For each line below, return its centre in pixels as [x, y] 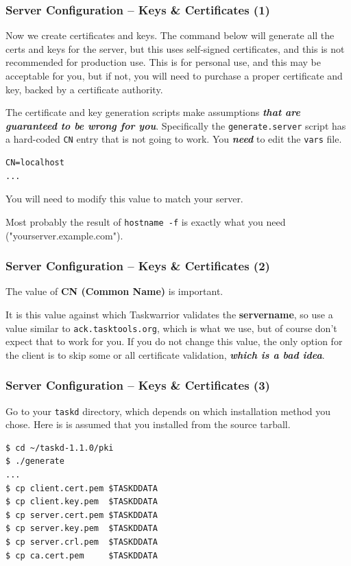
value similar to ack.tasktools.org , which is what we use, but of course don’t [171, 328]
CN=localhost [35, 163]
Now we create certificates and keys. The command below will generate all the [170, 35]
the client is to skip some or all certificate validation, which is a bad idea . [165, 354]
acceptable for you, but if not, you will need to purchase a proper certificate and [174, 75]
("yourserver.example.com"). [64, 235]
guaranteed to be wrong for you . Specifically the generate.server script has [176, 125]
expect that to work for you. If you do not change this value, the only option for [174, 341]
